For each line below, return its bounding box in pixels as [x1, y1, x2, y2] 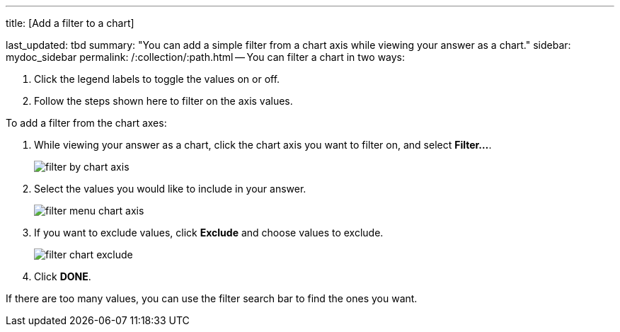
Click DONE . [34, 270, 91, 282]
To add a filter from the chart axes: [6, 117, 167, 129]
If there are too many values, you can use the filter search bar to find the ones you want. [6, 292, 418, 304]
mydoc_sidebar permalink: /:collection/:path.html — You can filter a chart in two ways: [6, 51, 406, 63]
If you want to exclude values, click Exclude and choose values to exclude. [34, 227, 384, 239]
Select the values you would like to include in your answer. [34, 183, 306, 195]
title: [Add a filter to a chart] [6, 17, 134, 29]
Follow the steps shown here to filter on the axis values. [34, 95, 293, 107]
